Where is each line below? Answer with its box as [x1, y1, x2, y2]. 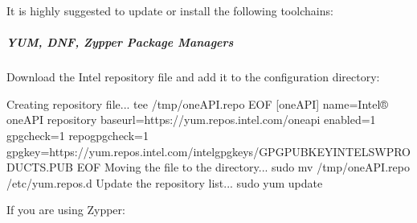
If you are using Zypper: [6, 201, 125, 218]
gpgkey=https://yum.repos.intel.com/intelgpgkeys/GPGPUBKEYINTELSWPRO [6, 142, 411, 159]
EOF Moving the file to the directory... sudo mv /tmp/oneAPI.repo [76, 159, 410, 176]
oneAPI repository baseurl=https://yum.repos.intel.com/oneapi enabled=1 [6, 111, 376, 128]
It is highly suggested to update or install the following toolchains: [6, 2, 333, 19]
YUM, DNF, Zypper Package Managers [6, 34, 234, 51]
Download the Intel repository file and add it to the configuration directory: [6, 68, 380, 85]
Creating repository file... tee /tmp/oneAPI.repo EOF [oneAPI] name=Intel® [6, 95, 388, 112]
